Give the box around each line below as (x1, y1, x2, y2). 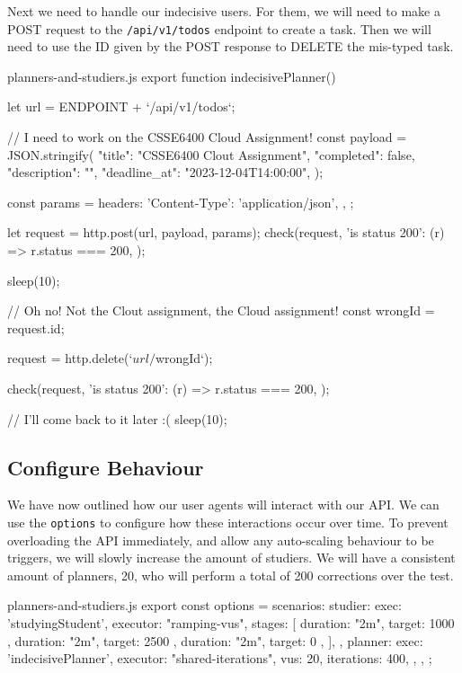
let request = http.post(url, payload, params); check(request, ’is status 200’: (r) (7, 223, 445, 242)
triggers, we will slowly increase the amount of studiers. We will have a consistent (7, 548, 456, 567)
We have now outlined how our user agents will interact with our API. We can (7, 495, 440, 514)
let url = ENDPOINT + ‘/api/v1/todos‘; (7, 97, 235, 116)
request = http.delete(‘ (7, 349, 133, 367)
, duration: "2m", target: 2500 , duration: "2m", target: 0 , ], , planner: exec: (7, 631, 423, 650)
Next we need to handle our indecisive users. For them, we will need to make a (7, 2, 440, 20)
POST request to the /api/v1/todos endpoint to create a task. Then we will (7, 19, 431, 38)
